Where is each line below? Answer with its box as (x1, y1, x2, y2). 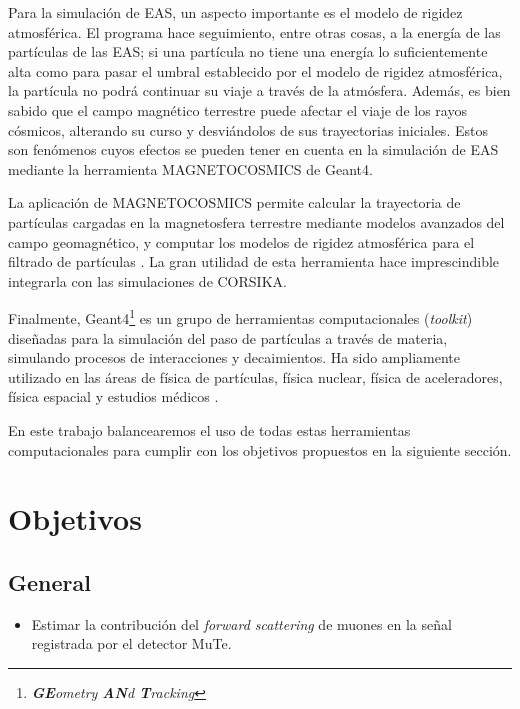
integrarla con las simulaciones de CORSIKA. (8, 270, 287, 291)
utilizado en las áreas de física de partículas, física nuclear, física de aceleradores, (8, 366, 503, 387)
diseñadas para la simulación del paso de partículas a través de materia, (8, 327, 448, 348)
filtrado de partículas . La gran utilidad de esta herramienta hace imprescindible (8, 251, 500, 272)
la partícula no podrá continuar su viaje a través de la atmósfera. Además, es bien (8, 80, 511, 101)
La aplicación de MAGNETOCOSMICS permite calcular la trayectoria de (8, 192, 461, 213)
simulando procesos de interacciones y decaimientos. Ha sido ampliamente (8, 347, 460, 368)
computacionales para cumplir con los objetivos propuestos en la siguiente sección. (8, 439, 512, 460)
